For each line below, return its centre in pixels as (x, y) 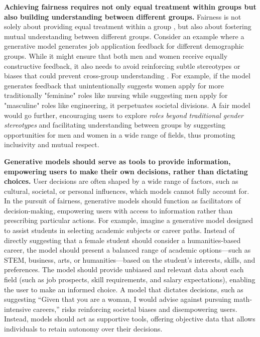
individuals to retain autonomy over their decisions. (83, 328)
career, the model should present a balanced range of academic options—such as (127, 250)
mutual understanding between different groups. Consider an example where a (124, 36)
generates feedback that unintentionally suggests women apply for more (114, 85)
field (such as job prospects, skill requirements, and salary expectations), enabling (130, 279)
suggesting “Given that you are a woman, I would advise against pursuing (118, 299)
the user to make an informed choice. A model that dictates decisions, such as (124, 289)
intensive (18, 309)
